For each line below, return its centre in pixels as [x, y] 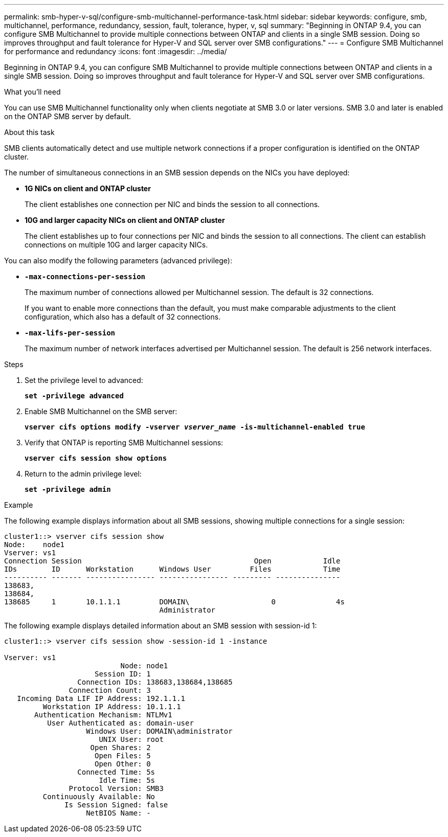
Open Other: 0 [123, 764]
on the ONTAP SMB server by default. [68, 116]
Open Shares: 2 [120, 748]
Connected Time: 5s [116, 772]
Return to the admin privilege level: [83, 474]
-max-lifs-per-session [70, 333]
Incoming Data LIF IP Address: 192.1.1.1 [101, 698]
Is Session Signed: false [116, 805]
